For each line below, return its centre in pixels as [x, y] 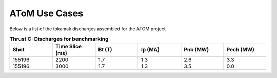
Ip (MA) [151, 50]
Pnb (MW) [196, 50]
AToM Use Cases [46, 13]
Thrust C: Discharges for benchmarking [59, 39]
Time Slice [69, 47]
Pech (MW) [241, 50]
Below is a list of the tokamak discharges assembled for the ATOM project [88, 29]
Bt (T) [105, 50]
